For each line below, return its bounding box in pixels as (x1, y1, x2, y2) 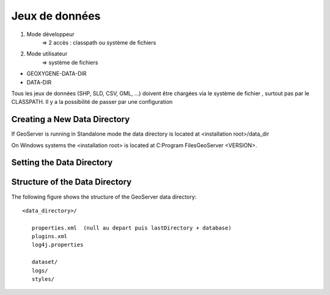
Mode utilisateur (26, 50, 68, 57)
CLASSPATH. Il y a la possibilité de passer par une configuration (11, 98, 173, 106)
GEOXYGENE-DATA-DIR (26, 70, 87, 78)
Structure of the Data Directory (11, 177, 132, 188)
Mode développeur (26, 31, 75, 38)
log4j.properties (31, 241, 84, 249)
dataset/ (31, 258, 58, 266)
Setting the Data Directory (11, 158, 113, 168)
